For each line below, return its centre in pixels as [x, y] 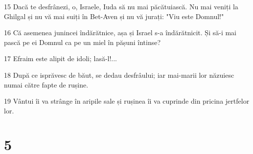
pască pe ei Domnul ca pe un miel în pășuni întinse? [82, 42]
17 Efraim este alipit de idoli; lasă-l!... [61, 58]
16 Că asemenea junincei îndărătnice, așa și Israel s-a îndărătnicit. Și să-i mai [120, 33]
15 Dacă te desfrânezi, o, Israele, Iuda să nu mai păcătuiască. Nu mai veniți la [121, 6]
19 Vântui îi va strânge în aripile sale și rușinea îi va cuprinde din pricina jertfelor [127, 101]
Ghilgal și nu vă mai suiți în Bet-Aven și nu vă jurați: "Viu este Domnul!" [114, 16]
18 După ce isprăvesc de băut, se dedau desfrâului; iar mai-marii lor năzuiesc [119, 75]
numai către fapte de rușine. [46, 84]
